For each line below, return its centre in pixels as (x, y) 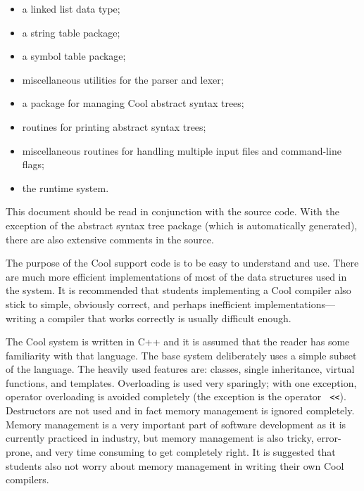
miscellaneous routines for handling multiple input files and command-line (182, 150)
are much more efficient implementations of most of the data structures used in (176, 276)
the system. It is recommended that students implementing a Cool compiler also (178, 290)
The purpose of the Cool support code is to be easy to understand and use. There (182, 263)
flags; (33, 164)
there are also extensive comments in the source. (110, 239)
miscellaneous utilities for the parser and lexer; (123, 79)
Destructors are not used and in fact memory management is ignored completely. (180, 410)
